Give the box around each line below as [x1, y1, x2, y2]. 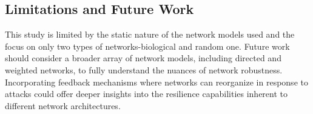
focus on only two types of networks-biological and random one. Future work [5, 39, 290, 52]
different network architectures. [5, 99, 121, 112]
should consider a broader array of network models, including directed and [5, 52, 281, 64]
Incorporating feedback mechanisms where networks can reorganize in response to [5, 75, 308, 88]
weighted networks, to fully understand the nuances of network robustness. [5, 63, 283, 76]
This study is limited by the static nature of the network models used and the [5, 28, 295, 41]
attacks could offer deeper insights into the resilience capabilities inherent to [5, 87, 288, 100]
